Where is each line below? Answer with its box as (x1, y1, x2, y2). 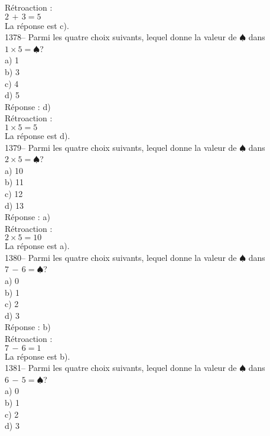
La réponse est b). (5, 350, 70, 362)
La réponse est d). (5, 129, 70, 141)
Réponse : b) (5, 321, 51, 333)
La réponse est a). (5, 240, 70, 252)
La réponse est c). (5, 19, 69, 31)
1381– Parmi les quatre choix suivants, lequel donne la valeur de (5, 361, 237, 374)
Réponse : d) (5, 100, 51, 112)
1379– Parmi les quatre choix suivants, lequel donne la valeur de (5, 141, 237, 153)
